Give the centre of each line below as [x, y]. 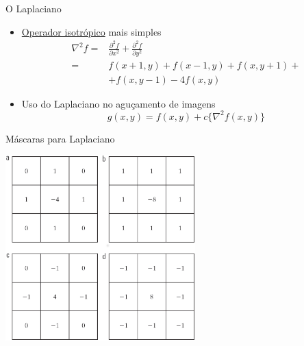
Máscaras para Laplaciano [60, 138]
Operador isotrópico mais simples [91, 31]
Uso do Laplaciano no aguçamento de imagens [118, 103]
